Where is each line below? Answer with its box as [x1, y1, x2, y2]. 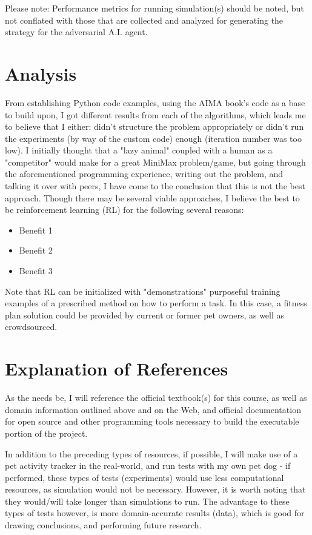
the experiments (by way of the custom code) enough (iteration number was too [5, 132, 302, 144]
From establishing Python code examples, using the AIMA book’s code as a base [5, 96, 305, 109]
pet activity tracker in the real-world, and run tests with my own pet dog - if [5, 459, 291, 472]
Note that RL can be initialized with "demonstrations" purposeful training [5, 284, 280, 297]
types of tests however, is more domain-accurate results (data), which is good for [5, 506, 305, 519]
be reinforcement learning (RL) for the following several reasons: [5, 203, 244, 216]
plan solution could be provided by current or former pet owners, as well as [5, 308, 285, 321]
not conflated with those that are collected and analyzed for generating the [5, 13, 284, 26]
